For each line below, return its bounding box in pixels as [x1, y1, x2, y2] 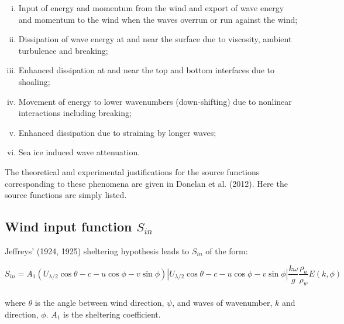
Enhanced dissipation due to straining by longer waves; [18, 126, 216, 138]
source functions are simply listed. [5, 189, 127, 201]
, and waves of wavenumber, [172, 296, 273, 308]
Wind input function [5, 217, 132, 236]
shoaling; [18, 75, 50, 87]
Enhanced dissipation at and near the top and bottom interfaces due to [18, 64, 275, 76]
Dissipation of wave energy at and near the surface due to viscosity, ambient [18, 33, 292, 45]
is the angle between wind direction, [35, 296, 164, 308]
